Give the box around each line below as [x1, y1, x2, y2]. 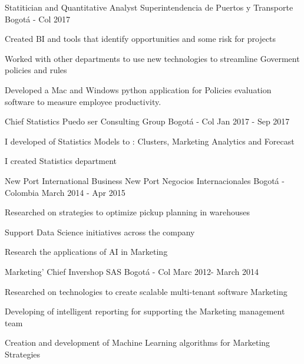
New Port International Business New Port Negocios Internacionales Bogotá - [5, 174, 285, 186]
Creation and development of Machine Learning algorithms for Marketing [5, 336, 270, 349]
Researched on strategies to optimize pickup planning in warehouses [5, 206, 250, 218]
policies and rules [5, 64, 67, 76]
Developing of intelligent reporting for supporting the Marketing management [5, 305, 285, 317]
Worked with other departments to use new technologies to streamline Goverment [5, 52, 300, 64]
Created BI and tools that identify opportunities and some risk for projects [5, 32, 276, 45]
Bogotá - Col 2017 [5, 12, 71, 25]
